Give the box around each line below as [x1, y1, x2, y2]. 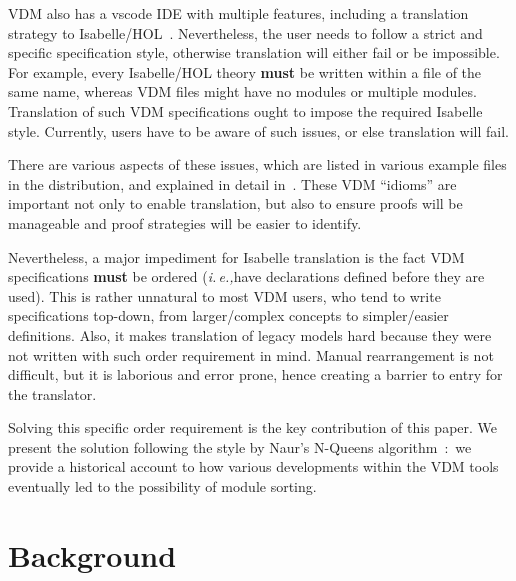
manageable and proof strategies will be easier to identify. [8, 212, 362, 233]
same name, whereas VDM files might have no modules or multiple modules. [8, 81, 477, 102]
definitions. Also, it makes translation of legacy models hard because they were [8, 324, 492, 345]
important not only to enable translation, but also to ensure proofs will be [8, 193, 463, 214]
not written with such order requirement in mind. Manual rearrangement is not [8, 344, 494, 365]
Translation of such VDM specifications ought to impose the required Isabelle [8, 100, 483, 121]
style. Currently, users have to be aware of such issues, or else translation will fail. [8, 120, 510, 141]
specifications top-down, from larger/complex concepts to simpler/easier [8, 305, 449, 326]
